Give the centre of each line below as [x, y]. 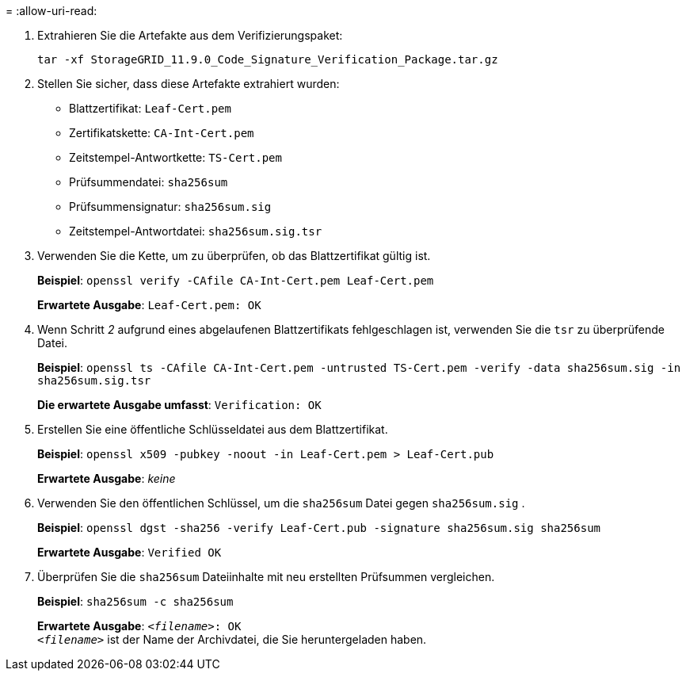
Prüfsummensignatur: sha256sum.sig [170, 207]
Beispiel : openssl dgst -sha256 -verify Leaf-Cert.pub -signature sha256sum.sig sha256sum [319, 528]
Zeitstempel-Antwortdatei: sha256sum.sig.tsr [196, 231]
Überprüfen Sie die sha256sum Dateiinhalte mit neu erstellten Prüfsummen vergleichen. [266, 577]
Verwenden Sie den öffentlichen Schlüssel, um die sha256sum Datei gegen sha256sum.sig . [281, 503]
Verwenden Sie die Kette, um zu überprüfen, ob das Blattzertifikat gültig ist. [234, 256]
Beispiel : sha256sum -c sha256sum [135, 601]
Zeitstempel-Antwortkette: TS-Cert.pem [175, 157]
